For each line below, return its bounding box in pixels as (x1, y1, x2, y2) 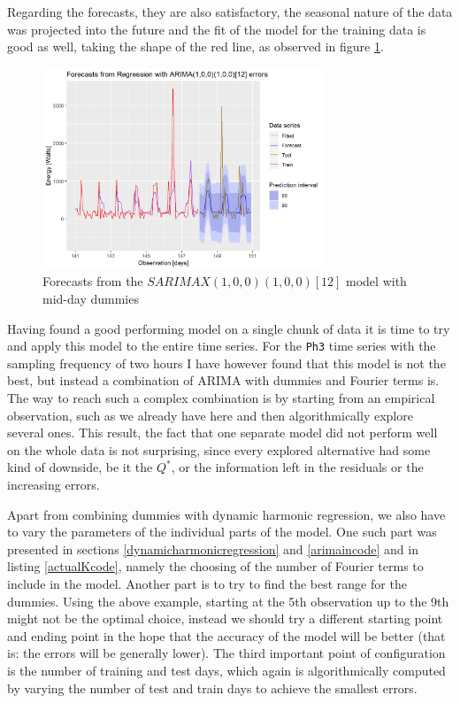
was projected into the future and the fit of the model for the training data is (7, 19, 426, 38)
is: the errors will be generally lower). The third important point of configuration (7, 644, 446, 662)
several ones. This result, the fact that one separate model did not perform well (7, 423, 438, 442)
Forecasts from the (42, 272, 143, 290)
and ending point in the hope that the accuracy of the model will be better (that (7, 626, 446, 645)
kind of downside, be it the (7, 458, 153, 476)
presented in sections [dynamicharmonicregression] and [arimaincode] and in (7, 539, 418, 558)
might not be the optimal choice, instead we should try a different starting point (7, 609, 443, 628)
